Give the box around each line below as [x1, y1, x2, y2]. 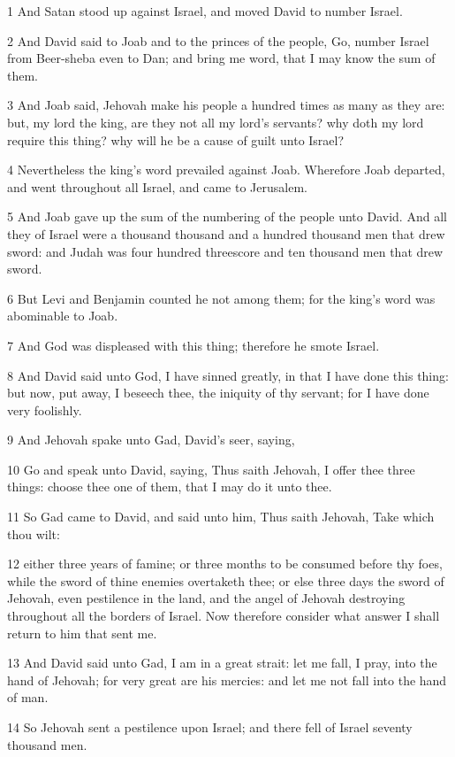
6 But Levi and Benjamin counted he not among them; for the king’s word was [7, 289, 436, 307]
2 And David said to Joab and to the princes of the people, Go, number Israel [7, 31, 429, 50]
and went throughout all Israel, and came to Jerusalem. [7, 177, 307, 196]
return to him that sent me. [7, 623, 157, 642]
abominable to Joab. [7, 306, 118, 325]
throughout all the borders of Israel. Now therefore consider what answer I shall [7, 606, 440, 625]
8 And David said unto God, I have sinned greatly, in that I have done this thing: [7, 366, 449, 384]
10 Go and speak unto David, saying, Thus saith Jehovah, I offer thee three [7, 460, 415, 478]
